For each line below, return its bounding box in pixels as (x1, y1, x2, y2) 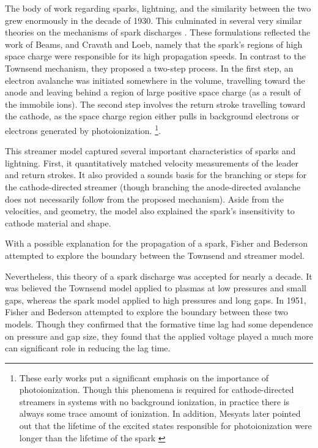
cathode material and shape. (5, 216, 111, 229)
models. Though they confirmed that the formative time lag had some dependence (5, 317, 313, 330)
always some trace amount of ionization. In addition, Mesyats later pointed (19, 407, 301, 420)
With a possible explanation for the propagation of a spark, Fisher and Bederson (5, 237, 308, 250)
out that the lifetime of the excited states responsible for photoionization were (19, 419, 312, 432)
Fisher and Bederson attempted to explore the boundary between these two (5, 305, 288, 318)
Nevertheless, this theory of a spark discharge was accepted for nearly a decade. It (5, 269, 312, 282)
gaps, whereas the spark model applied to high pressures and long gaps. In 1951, (5, 293, 306, 306)
